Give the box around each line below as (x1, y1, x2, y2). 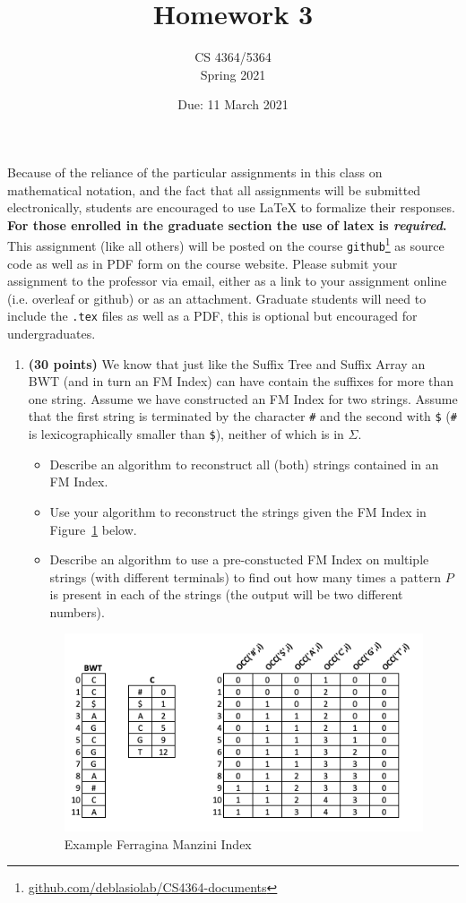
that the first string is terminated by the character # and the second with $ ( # (28, 407, 457, 426)
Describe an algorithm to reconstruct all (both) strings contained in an (49, 454, 439, 473)
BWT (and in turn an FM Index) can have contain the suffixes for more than (28, 372, 454, 391)
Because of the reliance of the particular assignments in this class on (7, 162, 383, 181)
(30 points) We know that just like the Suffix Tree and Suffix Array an (28, 354, 426, 373)
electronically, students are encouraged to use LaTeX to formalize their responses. (7, 198, 455, 217)
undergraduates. (7, 324, 96, 343)
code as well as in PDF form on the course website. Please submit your (7, 254, 398, 272)
